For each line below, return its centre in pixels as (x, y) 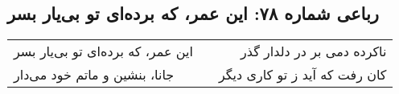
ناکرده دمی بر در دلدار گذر (314, 51)
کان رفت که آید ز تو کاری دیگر (302, 75)
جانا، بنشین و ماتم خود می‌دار (94, 75)
